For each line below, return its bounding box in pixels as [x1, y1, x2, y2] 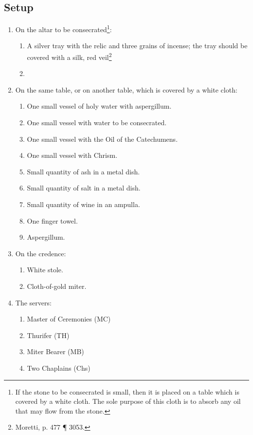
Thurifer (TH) [27, 330, 70, 340]
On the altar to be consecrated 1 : [15, 23, 112, 34]
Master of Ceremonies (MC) [27, 314, 111, 324]
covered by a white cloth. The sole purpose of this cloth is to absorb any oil [15, 396, 241, 406]
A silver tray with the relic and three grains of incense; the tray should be [27, 40, 248, 51]
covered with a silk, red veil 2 [27, 51, 112, 62]
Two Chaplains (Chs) [27, 362, 90, 373]
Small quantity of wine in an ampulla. [27, 199, 140, 209]
